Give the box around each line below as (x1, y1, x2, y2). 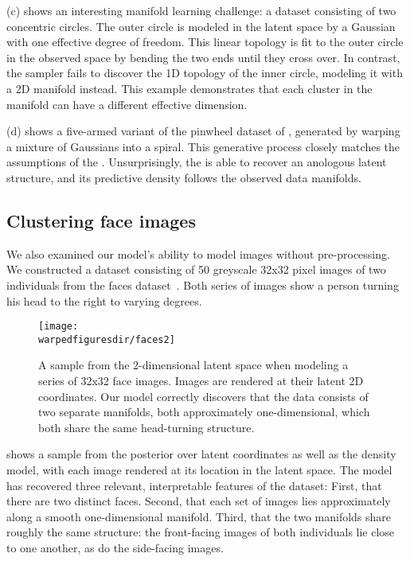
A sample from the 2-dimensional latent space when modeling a (38, 356, 349, 373)
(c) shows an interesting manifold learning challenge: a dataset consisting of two (6, 2, 396, 18)
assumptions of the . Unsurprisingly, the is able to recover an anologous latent (6, 154, 387, 170)
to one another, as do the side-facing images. (6, 539, 224, 555)
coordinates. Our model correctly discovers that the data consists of (38, 388, 369, 404)
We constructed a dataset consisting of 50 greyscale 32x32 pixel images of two (6, 261, 386, 278)
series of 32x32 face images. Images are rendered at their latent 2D (38, 372, 364, 389)
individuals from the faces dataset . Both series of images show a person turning (6, 276, 399, 293)
